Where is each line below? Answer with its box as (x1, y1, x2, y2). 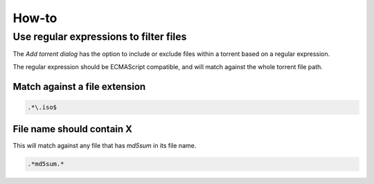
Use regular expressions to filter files (12, 30, 187, 43)
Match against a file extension (12, 80, 146, 93)
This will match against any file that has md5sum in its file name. (12, 142, 197, 150)
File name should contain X (12, 123, 133, 135)
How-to (12, 10, 57, 26)
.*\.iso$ (27, 103, 57, 111)
